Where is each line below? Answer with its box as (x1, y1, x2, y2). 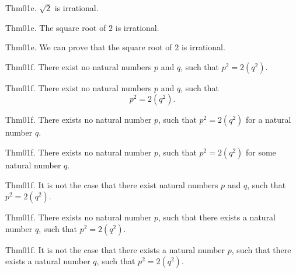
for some (245, 146, 276, 158)
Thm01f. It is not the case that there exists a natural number (5, 243, 225, 255)
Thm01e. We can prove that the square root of (5, 41, 172, 53)
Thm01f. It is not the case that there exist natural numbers (5, 178, 218, 191)
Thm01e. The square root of (5, 21, 106, 33)
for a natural (245, 113, 291, 126)
